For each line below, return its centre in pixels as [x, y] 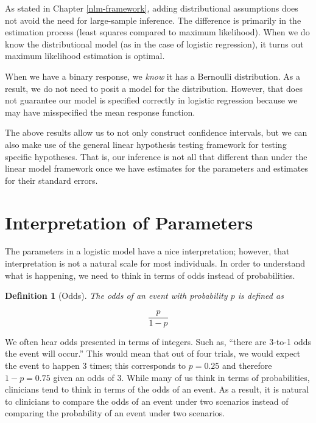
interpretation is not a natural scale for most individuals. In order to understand [155, 263]
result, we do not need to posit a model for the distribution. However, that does [154, 88]
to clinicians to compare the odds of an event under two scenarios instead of [147, 401]
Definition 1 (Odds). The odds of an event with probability [116, 295]
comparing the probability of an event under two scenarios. [115, 413]
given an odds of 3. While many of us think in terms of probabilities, [181, 377]
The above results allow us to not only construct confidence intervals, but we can [156, 132]
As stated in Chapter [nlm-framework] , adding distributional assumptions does [152, 8]
